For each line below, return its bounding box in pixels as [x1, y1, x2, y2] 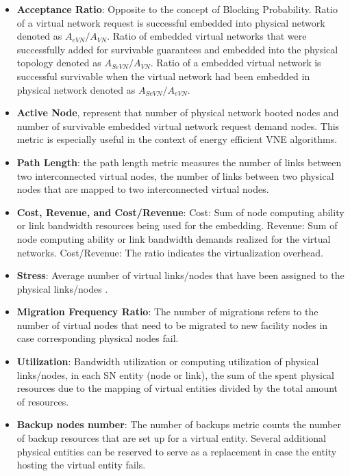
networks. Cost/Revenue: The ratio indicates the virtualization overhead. [16, 245, 323, 259]
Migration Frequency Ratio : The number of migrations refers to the [16, 304, 318, 319]
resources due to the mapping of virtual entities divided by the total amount [16, 381, 338, 395]
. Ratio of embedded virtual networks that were [107, 29, 307, 43]
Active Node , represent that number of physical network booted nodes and [16, 105, 339, 120]
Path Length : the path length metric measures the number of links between [16, 155, 342, 169]
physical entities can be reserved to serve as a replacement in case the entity [16, 444, 337, 458]
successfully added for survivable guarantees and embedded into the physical [16, 42, 338, 56]
